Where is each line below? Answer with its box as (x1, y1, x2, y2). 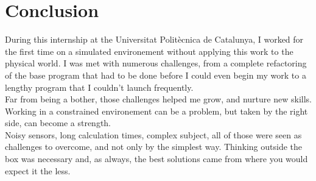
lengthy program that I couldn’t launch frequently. (5, 80, 194, 93)
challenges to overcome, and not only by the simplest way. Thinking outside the (5, 140, 302, 153)
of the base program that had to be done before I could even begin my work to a (5, 68, 306, 81)
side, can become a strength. (5, 116, 111, 129)
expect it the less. (5, 164, 71, 177)
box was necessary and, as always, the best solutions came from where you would (5, 152, 308, 165)
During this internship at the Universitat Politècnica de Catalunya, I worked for (5, 33, 304, 46)
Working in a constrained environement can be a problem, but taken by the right (5, 104, 308, 117)
